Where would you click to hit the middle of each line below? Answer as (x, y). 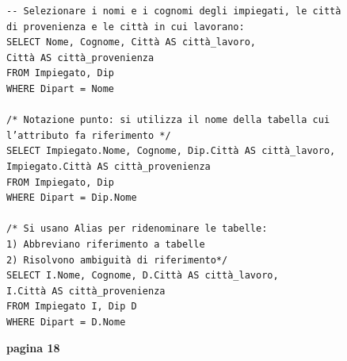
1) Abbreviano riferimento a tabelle (106, 244)
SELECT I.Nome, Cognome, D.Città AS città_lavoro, (143, 276)
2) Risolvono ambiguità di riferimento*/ (117, 260)
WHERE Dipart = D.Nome (66, 322)
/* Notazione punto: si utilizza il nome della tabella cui (168, 120)
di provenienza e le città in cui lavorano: (126, 27)
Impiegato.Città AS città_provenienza (109, 166)
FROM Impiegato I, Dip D (72, 307)
